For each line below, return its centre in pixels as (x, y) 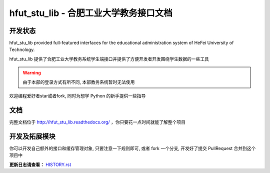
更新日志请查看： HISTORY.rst (40, 164)
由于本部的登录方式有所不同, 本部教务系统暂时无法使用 (79, 82)
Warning (32, 73)
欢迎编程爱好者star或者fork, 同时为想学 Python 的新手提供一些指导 (77, 96)
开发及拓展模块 (32, 136)
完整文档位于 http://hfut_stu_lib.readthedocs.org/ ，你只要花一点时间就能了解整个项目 (97, 122)
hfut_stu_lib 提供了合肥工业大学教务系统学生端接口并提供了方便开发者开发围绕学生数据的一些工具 (109, 59)
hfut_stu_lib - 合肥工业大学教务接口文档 (91, 13)
